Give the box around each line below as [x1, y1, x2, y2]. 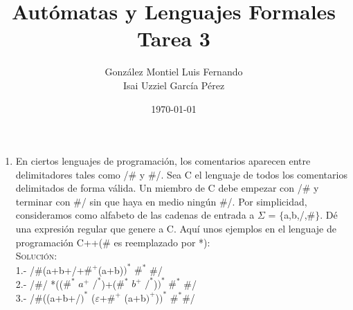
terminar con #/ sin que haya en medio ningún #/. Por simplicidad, [15, 194, 307, 208]
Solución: [15, 248, 57, 263]
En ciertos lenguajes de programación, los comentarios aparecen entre [15, 154, 311, 168]
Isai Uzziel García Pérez [123, 77, 225, 92]
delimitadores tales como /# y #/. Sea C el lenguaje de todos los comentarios [15, 167, 347, 181]
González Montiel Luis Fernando [105, 64, 243, 79]
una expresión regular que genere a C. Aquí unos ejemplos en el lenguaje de [15, 221, 336, 236]
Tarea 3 [137, 24, 210, 53]
